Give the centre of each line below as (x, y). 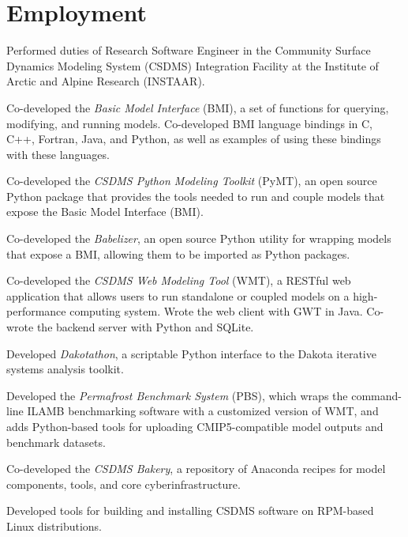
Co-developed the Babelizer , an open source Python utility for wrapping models (199, 238)
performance (36, 311)
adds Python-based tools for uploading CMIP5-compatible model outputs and (195, 426)
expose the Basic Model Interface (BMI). (105, 212)
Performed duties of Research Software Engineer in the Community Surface (189, 50)
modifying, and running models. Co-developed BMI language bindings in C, (190, 123)
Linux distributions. (54, 526)
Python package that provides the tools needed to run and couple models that (196, 196)
